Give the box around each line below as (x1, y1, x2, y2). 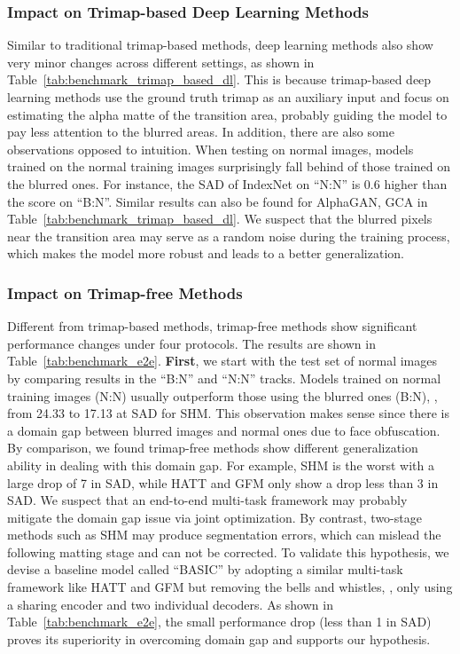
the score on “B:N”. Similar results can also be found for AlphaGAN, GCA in (7, 192, 428, 210)
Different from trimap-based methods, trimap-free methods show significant (7, 317, 417, 335)
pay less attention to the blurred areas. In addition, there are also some (7, 122, 394, 141)
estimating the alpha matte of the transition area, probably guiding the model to (7, 105, 448, 123)
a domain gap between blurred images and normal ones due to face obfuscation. (7, 421, 441, 439)
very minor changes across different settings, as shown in (7, 52, 315, 71)
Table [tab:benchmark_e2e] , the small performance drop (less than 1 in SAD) (7, 612, 432, 631)
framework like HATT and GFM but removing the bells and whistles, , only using (7, 578, 453, 596)
